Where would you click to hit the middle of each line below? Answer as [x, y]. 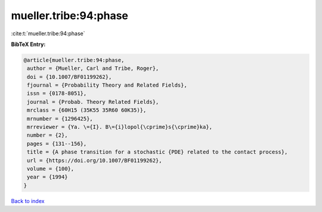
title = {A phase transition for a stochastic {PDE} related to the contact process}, [157, 152]
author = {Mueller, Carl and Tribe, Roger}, [93, 68]
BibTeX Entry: [28, 44]
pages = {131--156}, [57, 144]
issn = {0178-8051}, [57, 93]
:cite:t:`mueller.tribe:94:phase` [48, 33]
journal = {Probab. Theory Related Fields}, [93, 102]
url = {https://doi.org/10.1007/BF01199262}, [95, 160]
